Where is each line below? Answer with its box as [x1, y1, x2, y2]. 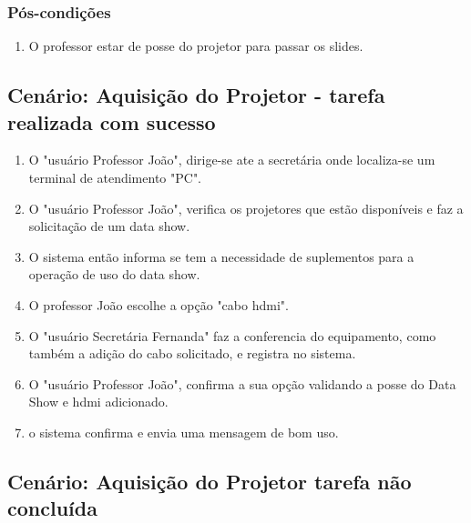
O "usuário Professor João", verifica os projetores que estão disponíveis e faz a [28, 198, 464, 217]
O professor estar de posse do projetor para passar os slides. [28, 36, 363, 55]
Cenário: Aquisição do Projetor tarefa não [7, 467, 412, 495]
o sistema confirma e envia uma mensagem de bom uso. [28, 422, 339, 441]
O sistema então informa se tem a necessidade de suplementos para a [28, 246, 415, 266]
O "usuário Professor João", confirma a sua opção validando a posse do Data [28, 374, 456, 393]
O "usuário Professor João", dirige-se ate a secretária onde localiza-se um [28, 150, 435, 169]
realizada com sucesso [7, 107, 216, 136]
